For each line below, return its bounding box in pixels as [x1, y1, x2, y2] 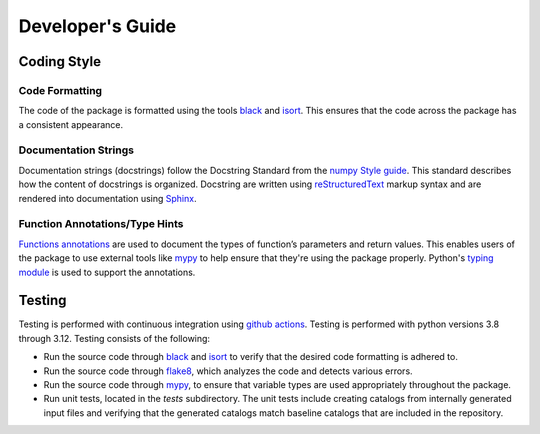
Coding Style [18, 53, 102, 70]
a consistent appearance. [18, 118, 124, 130]
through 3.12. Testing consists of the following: [18, 332, 210, 344]
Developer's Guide [18, 15, 177, 37]
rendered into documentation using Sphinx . [18, 192, 197, 204]
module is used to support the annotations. [18, 266, 196, 278]
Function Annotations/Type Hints [18, 217, 184, 231]
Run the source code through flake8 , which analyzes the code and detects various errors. [43, 365, 414, 377]
